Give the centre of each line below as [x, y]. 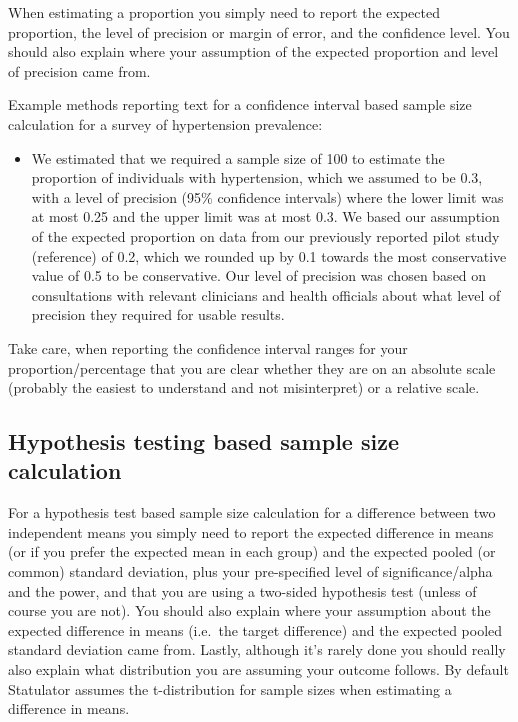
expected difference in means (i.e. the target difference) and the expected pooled [255, 629]
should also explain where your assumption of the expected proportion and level [253, 51]
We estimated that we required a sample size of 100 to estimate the [238, 157]
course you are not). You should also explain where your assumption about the [249, 610]
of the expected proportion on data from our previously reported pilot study [265, 235]
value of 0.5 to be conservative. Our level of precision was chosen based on [259, 275]
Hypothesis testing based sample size [203, 441]
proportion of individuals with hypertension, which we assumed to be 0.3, [257, 177]
